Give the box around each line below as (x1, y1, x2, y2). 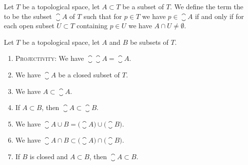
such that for (83, 11, 122, 21)
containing (76, 20, 108, 31)
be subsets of (130, 37, 169, 47)
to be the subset (4, 11, 52, 21)
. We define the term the (170, 1, 244, 11)
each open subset (4, 20, 55, 31)
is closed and (30, 151, 68, 161)
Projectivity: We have (15, 53, 84, 63)
